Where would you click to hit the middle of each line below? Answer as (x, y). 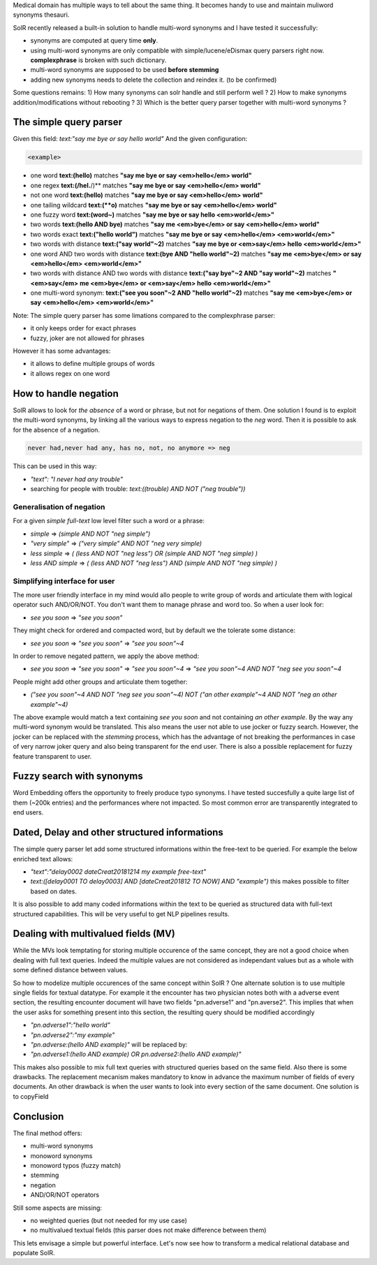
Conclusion (38, 1117)
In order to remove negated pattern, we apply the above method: (106, 656)
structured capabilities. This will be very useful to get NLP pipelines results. (121, 914)
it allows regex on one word (70, 373)
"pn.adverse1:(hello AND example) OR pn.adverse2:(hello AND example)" (136, 1054)
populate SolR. (34, 1253)
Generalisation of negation (59, 507)
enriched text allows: (43, 858)
